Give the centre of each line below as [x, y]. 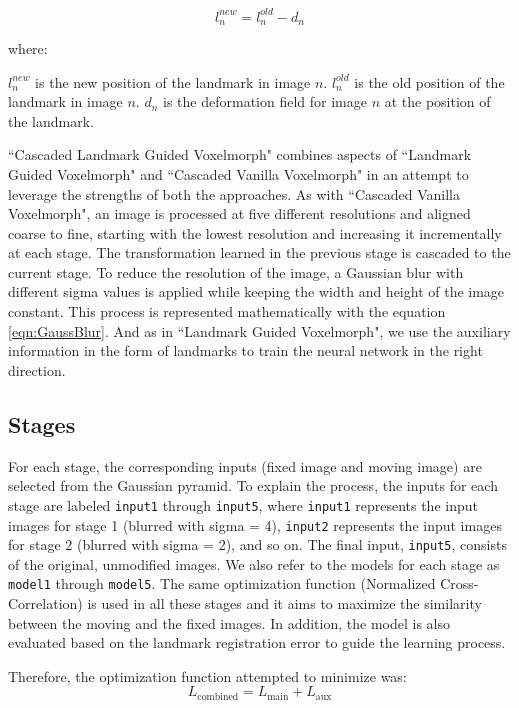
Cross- [459, 583]
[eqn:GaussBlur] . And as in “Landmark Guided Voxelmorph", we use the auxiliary [259, 330]
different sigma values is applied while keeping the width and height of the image [256, 291]
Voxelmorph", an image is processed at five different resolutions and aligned [239, 213]
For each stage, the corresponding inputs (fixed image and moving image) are [245, 465]
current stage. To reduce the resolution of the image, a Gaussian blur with [236, 271]
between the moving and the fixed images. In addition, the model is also [229, 622]
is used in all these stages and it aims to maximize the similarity [284, 603]
